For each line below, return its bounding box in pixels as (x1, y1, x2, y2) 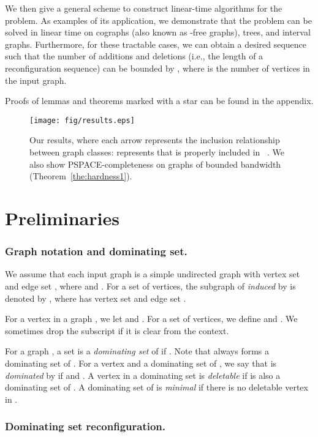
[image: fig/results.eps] (29, 116, 135, 125)
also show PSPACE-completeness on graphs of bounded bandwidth (29, 157, 281, 170)
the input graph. (5, 73, 67, 86)
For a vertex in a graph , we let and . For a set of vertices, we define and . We (5, 312, 298, 325)
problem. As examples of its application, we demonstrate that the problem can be (5, 13, 312, 26)
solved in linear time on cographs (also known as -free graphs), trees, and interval (5, 26, 311, 39)
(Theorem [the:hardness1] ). (29, 170, 132, 182)
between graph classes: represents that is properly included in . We (29, 146, 284, 158)
